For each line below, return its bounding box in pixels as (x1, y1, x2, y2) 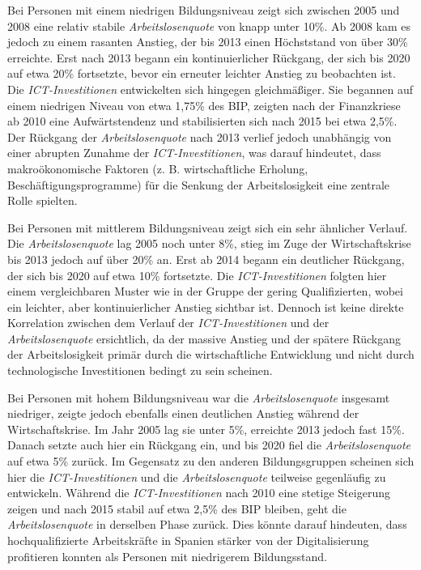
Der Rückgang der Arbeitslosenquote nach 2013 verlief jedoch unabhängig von (7, 128, 392, 145)
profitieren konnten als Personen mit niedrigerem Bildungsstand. (7, 547, 327, 564)
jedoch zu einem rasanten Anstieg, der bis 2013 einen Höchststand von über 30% (7, 33, 408, 50)
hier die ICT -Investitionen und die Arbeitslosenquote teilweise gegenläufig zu (7, 468, 386, 485)
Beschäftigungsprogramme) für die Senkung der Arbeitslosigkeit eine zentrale (7, 176, 390, 193)
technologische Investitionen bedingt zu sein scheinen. (7, 362, 273, 379)
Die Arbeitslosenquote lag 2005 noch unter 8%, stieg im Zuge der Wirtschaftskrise (7, 235, 411, 252)
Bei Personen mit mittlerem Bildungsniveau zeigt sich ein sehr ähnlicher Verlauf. (7, 219, 408, 236)
